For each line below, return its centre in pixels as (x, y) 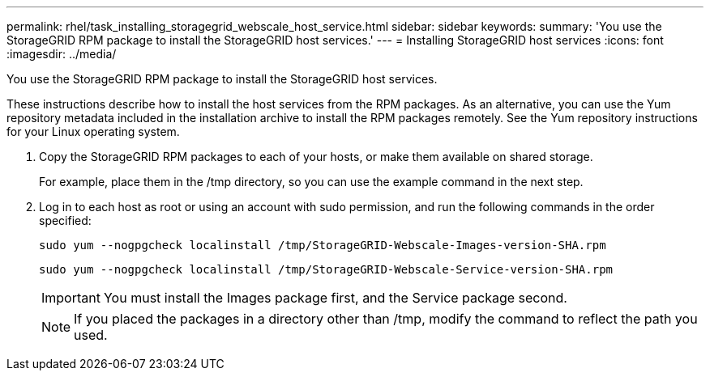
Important (71, 298)
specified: (65, 220)
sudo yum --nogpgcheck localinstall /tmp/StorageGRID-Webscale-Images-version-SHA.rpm (323, 245)
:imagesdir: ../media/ (62, 54)
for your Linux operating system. (93, 131)
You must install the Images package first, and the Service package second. (335, 298)
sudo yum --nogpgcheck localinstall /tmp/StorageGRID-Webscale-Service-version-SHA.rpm (326, 269)
